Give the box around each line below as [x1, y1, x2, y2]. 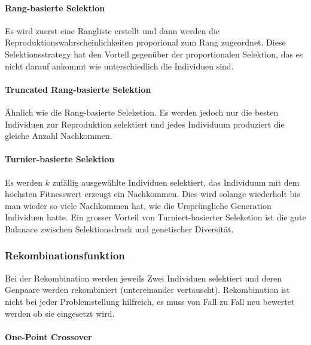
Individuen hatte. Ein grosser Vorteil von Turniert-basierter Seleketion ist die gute [5, 211, 306, 223]
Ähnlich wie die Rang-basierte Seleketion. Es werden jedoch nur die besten [5, 105, 279, 118]
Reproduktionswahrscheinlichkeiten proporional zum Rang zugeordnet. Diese [5, 36, 286, 49]
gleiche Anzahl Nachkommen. [5, 129, 112, 142]
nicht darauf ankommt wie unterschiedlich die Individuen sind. [5, 59, 234, 72]
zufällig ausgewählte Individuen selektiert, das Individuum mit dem [52, 175, 300, 188]
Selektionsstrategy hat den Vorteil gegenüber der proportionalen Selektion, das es [5, 47, 303, 60]
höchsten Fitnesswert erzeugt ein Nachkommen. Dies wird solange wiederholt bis [5, 187, 300, 200]
